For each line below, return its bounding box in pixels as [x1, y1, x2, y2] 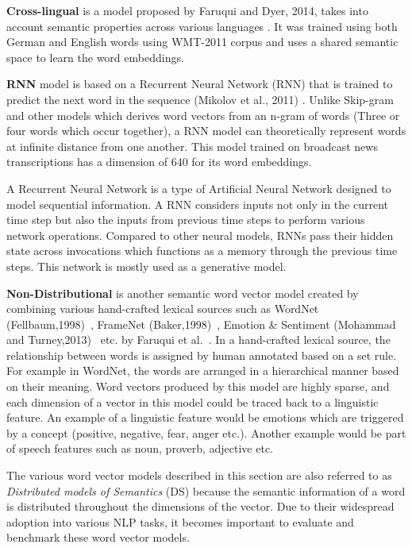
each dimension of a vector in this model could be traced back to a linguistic [6, 393, 379, 410]
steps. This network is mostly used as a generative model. [6, 257, 287, 274]
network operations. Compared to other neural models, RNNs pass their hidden [6, 226, 394, 243]
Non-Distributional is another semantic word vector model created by [6, 284, 359, 301]
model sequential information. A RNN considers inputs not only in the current [6, 195, 388, 212]
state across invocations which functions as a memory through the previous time [6, 242, 398, 259]
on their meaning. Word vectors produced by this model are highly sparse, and [6, 378, 390, 395]
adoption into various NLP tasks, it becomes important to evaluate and [6, 513, 354, 530]
